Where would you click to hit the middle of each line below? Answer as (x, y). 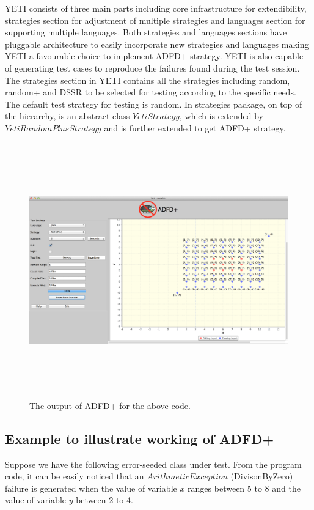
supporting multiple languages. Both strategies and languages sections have (146, 32)
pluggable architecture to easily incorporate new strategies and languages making (157, 44)
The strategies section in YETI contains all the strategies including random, (148, 80)
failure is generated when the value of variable (91, 488)
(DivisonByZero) (262, 476)
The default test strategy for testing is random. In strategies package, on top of (154, 104)
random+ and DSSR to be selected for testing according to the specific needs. (151, 92)
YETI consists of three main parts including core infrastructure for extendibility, (156, 8)
